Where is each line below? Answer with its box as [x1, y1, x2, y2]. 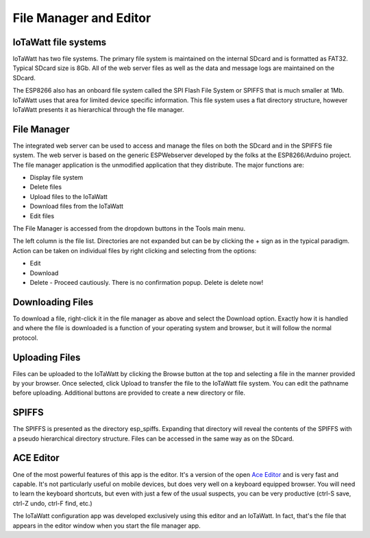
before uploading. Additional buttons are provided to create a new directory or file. [12, 388, 246, 397]
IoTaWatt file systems [12, 36, 107, 48]
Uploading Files [12, 351, 81, 363]
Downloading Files [12, 296, 94, 308]
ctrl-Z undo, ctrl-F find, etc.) [12, 499, 92, 507]
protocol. [12, 334, 38, 342]
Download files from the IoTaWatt [29, 202, 123, 211]
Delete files [29, 183, 62, 191]
